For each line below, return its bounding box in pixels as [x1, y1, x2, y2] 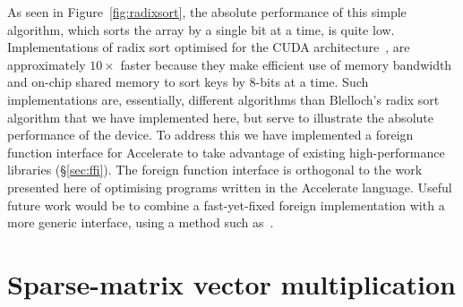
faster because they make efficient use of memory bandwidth [120, 55, 452, 73]
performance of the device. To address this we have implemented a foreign [7, 125, 414, 144]
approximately [7, 55, 86, 73]
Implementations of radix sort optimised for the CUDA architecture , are [7, 38, 410, 56]
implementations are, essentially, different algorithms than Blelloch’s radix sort [7, 90, 440, 108]
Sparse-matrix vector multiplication [7, 265, 456, 302]
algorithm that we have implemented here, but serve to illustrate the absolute [7, 107, 433, 126]
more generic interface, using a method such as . [7, 213, 274, 232]
